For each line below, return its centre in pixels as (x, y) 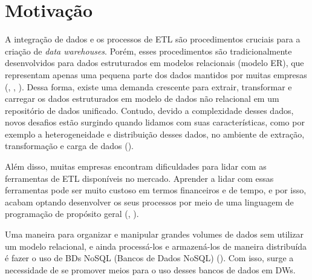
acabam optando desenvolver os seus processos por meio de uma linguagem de (149, 202)
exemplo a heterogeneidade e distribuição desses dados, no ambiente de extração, (155, 134)
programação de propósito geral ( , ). (72, 214)
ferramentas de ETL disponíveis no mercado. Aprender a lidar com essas (139, 178)
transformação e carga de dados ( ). (69, 146)
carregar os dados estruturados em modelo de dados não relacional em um (142, 98)
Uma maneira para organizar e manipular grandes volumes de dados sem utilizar (154, 234)
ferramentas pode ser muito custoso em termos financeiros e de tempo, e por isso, (156, 190)
